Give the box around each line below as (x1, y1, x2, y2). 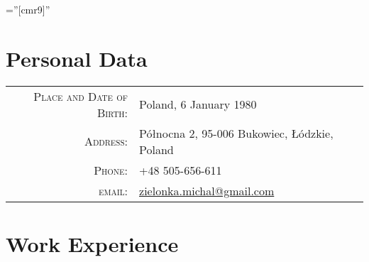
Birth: (97, 104, 128, 121)
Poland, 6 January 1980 (139, 96, 257, 113)
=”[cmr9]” (6, 2, 50, 16)
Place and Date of (33, 87, 128, 104)
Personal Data (6, 43, 148, 72)
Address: (84, 133, 128, 150)
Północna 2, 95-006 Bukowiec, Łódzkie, (139, 124, 334, 141)
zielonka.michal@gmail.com (139, 182, 275, 199)
